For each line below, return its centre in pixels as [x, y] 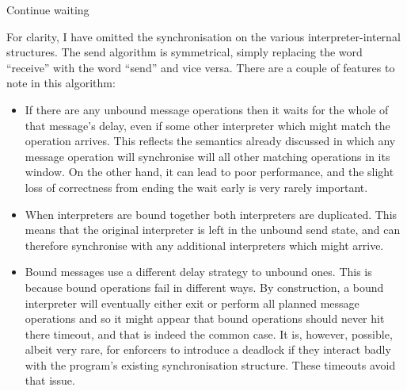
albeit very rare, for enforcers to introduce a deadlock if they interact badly [208, 349]
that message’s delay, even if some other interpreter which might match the [207, 125]
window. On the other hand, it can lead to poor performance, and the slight [209, 172]
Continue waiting [48, 10]
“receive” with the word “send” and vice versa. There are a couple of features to [201, 67]
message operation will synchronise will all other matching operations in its [207, 156]
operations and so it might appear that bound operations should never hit [205, 318]
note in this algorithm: [61, 83]
